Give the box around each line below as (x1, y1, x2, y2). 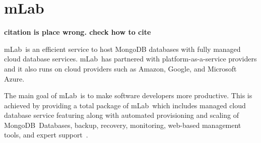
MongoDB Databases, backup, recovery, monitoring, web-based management (4, 119, 241, 130)
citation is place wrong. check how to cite (4, 27, 151, 37)
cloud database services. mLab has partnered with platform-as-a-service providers (4, 53, 257, 64)
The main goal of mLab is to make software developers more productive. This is (4, 90, 252, 101)
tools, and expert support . (4, 129, 88, 140)
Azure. (4, 73, 25, 84)
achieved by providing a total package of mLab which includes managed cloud (4, 100, 246, 110)
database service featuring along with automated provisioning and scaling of (4, 110, 239, 120)
